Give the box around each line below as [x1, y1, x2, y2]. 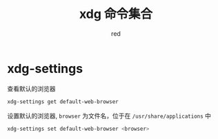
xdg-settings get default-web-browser [7, 98, 119, 105]
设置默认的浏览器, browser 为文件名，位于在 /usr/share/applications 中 [7, 111, 212, 120]
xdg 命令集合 [79, 6, 153, 22]
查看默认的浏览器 [7, 84, 56, 93]
